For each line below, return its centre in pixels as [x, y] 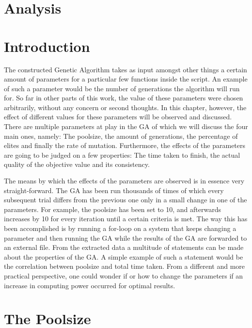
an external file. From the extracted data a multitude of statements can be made [124, 247]
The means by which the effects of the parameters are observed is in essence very [124, 181]
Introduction [47, 46]
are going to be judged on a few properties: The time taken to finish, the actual [122, 155]
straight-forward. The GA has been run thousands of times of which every [114, 190]
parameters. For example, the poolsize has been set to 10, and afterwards [112, 209]
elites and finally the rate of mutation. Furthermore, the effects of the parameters [125, 145]
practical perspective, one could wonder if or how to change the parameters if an [124, 275]
